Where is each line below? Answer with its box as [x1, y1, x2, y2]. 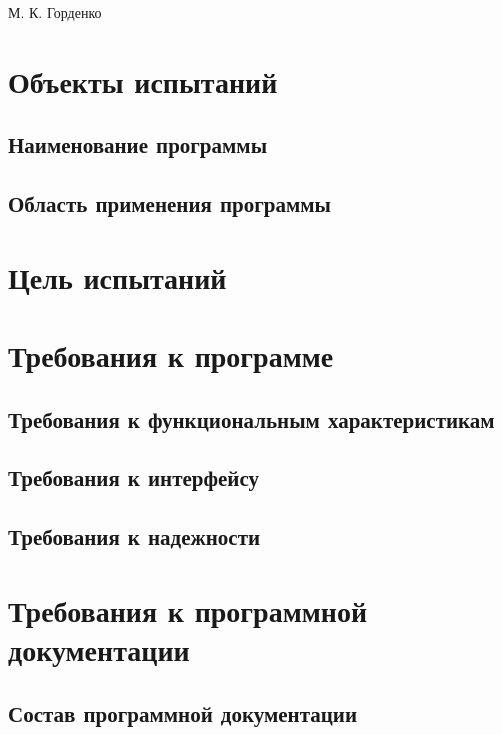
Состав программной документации [8, 697, 358, 728]
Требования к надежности [8, 521, 261, 552]
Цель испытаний [8, 256, 227, 297]
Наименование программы [8, 129, 268, 160]
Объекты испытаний [8, 60, 278, 101]
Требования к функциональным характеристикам [8, 403, 495, 434]
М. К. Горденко [8, 2, 102, 22]
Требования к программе [8, 335, 334, 376]
